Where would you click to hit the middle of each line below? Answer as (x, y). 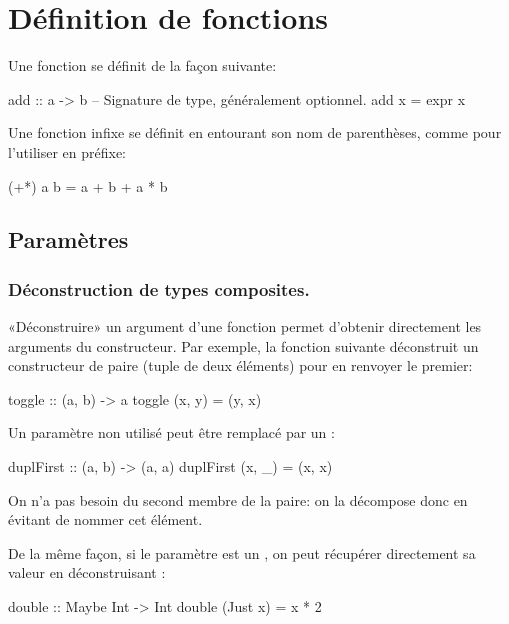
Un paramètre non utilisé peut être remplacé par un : (171, 432)
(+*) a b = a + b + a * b (88, 185)
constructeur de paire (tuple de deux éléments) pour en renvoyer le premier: (240, 365)
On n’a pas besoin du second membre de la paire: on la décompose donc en (238, 499)
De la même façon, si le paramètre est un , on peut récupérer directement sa (242, 552)
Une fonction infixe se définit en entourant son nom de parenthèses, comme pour (255, 132)
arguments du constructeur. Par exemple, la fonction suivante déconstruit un (243, 345)
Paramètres (68, 239)
